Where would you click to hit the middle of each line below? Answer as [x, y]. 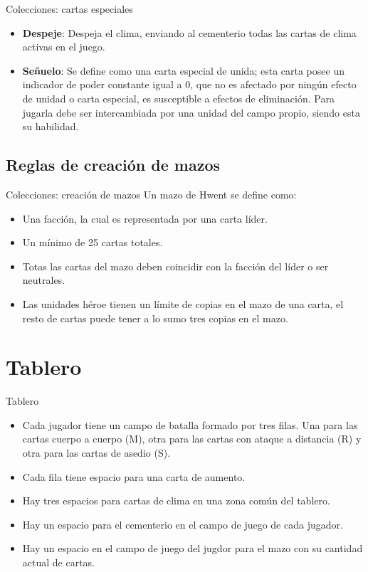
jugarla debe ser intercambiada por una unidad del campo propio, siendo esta [191, 112]
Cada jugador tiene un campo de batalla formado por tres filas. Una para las [190, 424]
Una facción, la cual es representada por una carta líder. [145, 218]
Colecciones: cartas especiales [69, 9]
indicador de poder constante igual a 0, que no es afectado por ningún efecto [189, 84]
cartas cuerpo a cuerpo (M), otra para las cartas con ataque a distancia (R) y [192, 439]
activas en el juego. [64, 47]
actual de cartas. [59, 562]
